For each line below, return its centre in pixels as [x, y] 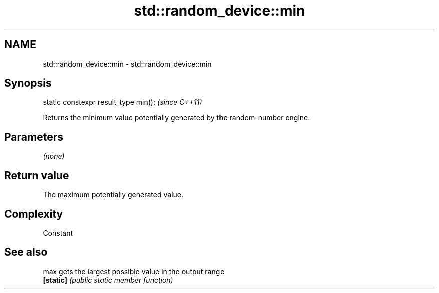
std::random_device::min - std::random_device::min [127, 64]
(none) [54, 156]
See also [26, 252]
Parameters [34, 137]
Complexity [34, 214]
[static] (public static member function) [108, 280]
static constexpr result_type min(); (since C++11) [123, 102]
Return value [37, 175]
